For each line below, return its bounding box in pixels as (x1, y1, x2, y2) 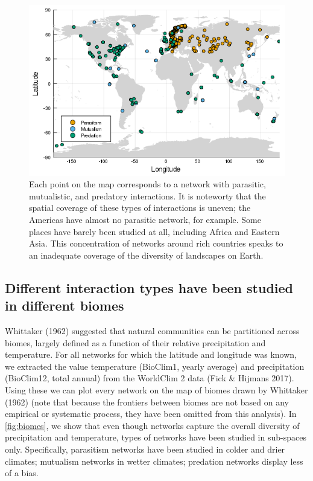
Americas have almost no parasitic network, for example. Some (29, 213, 261, 226)
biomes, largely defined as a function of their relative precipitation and (5, 336, 266, 349)
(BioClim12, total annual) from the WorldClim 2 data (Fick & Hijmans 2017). (5, 372, 294, 384)
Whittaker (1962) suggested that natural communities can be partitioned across (5, 324, 300, 337)
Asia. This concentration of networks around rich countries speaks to (29, 237, 283, 250)
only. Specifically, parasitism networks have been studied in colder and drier (5, 442, 285, 455)
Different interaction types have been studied (5, 278, 294, 297)
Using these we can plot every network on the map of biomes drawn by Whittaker (5, 383, 308, 396)
